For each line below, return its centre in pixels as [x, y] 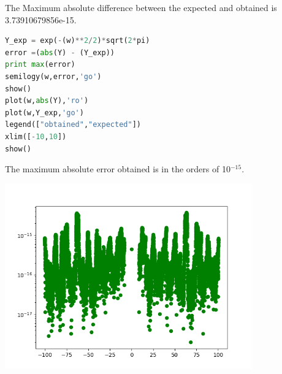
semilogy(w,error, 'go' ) [53, 76]
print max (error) [40, 65]
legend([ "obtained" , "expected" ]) [73, 125]
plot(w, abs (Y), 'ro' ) [47, 101]
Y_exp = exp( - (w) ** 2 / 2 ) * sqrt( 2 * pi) [78, 41]
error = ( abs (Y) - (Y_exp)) [60, 52]
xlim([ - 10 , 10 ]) [36, 136]
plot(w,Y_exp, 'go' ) [44, 113]
